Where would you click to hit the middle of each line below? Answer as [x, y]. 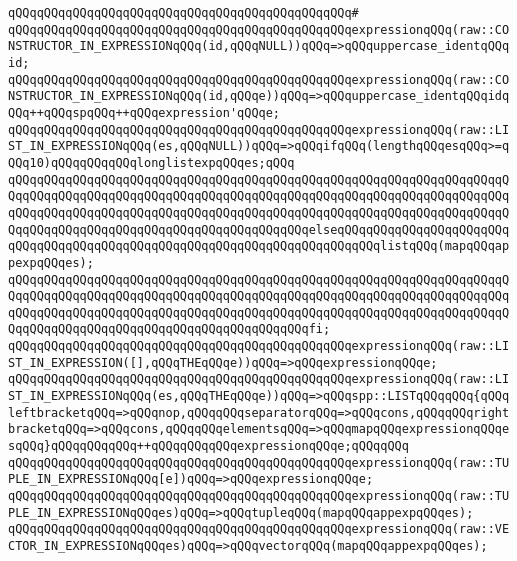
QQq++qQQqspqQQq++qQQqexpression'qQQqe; [144, 112]
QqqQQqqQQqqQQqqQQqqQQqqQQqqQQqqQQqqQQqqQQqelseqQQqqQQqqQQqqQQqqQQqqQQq [259, 229]
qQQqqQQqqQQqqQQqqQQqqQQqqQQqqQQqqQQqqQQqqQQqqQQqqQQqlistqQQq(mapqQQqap [259, 246]
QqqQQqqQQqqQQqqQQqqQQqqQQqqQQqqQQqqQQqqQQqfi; [169, 329]
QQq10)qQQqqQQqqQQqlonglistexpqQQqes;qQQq [151, 162]
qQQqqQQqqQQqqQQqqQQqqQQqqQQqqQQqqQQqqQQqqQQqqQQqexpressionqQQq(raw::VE [259, 529]
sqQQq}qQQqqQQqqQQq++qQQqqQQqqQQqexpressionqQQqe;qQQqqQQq [208, 446]
